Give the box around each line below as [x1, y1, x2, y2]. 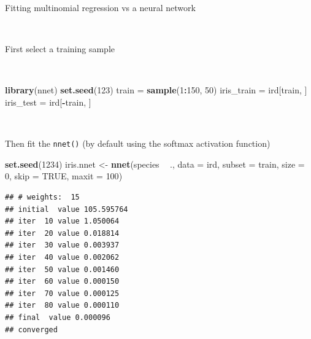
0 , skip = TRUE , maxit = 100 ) [5, 169, 123, 182]
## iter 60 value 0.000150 [5, 277, 120, 286]
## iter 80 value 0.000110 [5, 301, 120, 310]
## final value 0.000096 [5, 313, 110, 322]
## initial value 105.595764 [5, 205, 128, 214]
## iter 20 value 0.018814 [5, 228, 120, 238]
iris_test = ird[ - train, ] [5, 95, 91, 108]
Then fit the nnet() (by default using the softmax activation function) [5, 137, 271, 150]
